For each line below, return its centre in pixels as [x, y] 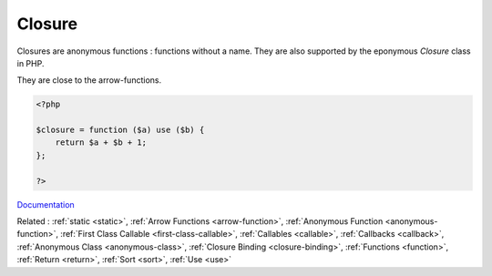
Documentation [46, 204]
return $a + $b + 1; [101, 143]
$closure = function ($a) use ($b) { [120, 130]
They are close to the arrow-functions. [89, 80]
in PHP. [31, 63]
